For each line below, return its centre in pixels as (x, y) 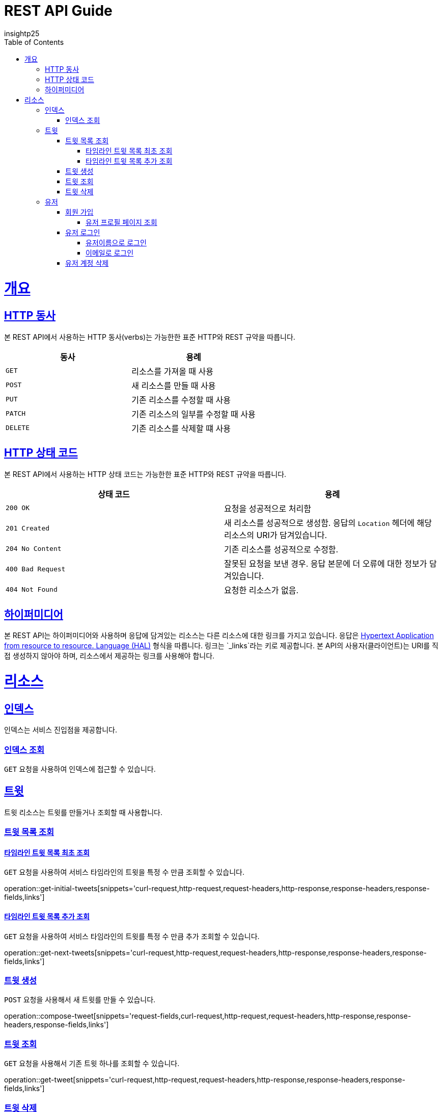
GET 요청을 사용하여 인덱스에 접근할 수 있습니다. (80, 769)
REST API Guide (58, 11)
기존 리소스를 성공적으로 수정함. (281, 549)
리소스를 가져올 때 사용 (173, 371)
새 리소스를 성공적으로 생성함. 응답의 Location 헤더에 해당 (328, 523)
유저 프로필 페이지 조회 (121, 222)
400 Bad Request (36, 569)
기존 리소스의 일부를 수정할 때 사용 (194, 414)
